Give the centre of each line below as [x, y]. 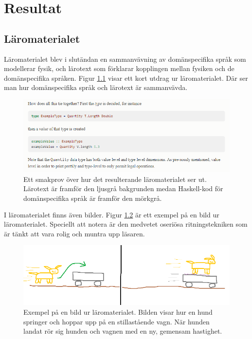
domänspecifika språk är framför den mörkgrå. [93, 198]
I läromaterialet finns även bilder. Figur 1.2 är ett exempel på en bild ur [112, 214]
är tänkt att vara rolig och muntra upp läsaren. [74, 233]
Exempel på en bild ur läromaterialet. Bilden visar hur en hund [118, 312]
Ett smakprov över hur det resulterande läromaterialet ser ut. [115, 179]
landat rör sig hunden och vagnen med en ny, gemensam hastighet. [123, 331]
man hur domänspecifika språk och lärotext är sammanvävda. [96, 87]
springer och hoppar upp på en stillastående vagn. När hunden [117, 321]
